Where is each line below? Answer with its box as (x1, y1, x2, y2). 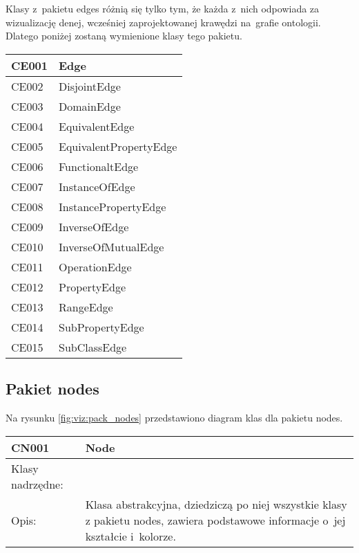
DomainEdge (59, 98, 121, 114)
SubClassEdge (59, 338, 127, 355)
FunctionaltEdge (59, 158, 139, 174)
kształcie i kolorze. (85, 527, 176, 544)
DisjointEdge (59, 78, 121, 94)
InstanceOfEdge (59, 178, 135, 194)
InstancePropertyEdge (59, 198, 166, 215)
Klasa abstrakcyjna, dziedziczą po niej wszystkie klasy (85, 496, 347, 512)
